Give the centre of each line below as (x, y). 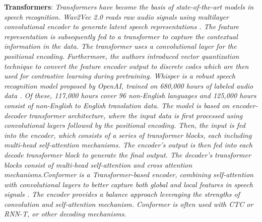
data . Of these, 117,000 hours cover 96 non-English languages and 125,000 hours (130, 95)
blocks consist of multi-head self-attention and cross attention (98, 164)
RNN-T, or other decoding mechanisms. (65, 214)
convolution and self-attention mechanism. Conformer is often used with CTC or (129, 204)
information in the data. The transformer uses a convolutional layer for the (120, 46)
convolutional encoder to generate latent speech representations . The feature (122, 26)
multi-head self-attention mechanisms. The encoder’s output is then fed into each (128, 145)
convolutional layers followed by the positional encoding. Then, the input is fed (125, 125)
